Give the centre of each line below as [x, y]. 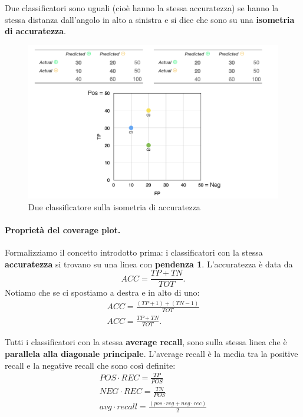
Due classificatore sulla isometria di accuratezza [114, 206]
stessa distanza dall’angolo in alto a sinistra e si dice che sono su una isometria [150, 19]
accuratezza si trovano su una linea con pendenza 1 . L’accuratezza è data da [149, 264]
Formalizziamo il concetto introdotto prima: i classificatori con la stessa [134, 252]
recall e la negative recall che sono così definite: [90, 365]
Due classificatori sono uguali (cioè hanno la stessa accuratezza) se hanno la [142, 8]
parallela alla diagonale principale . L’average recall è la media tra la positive [151, 353]
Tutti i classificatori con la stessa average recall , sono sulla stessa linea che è [146, 342]
